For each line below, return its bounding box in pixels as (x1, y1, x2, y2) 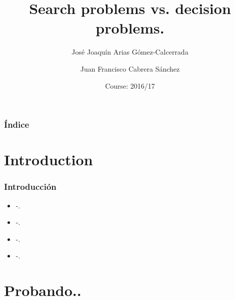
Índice (4, 118, 29, 131)
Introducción (4, 180, 56, 193)
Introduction (4, 149, 93, 170)
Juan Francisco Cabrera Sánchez (80, 63, 180, 74)
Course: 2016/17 (105, 80, 155, 91)
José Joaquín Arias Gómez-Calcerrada (71, 47, 188, 57)
